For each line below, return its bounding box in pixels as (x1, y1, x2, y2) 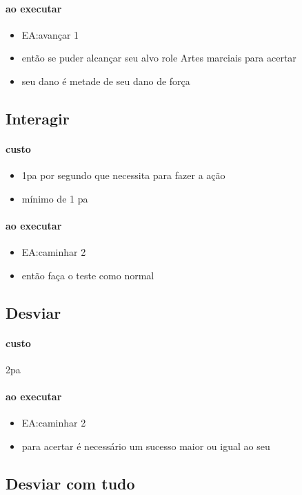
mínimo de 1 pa (21, 191, 88, 205)
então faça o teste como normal (21, 268, 154, 282)
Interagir (6, 107, 70, 129)
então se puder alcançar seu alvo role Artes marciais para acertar (21, 50, 296, 65)
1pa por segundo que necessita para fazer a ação (21, 168, 225, 183)
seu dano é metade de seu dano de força (21, 73, 190, 88)
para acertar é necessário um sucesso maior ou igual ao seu (21, 438, 270, 453)
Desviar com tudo (6, 472, 135, 494)
